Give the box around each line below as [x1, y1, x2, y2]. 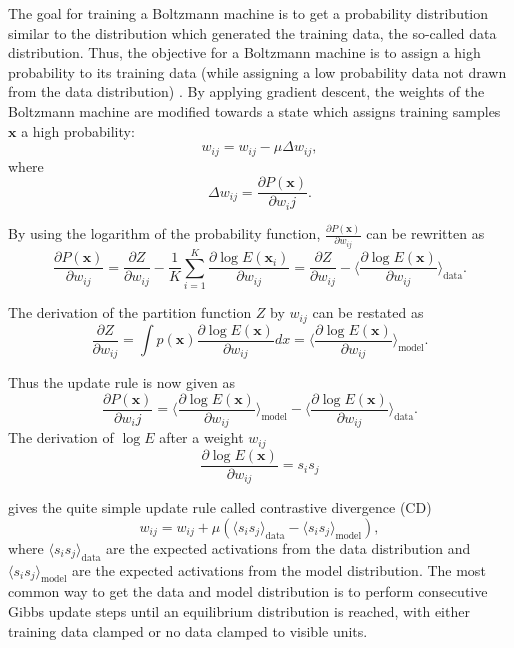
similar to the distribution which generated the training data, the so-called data [8, 22, 497, 43]
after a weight [159, 427, 244, 448]
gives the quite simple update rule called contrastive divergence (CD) [8, 497, 432, 518]
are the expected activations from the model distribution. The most [72, 559, 486, 580]
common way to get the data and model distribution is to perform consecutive [8, 581, 488, 602]
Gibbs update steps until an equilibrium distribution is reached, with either [8, 601, 470, 621]
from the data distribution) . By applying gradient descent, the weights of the [8, 81, 485, 102]
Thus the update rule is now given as [8, 372, 235, 393]
